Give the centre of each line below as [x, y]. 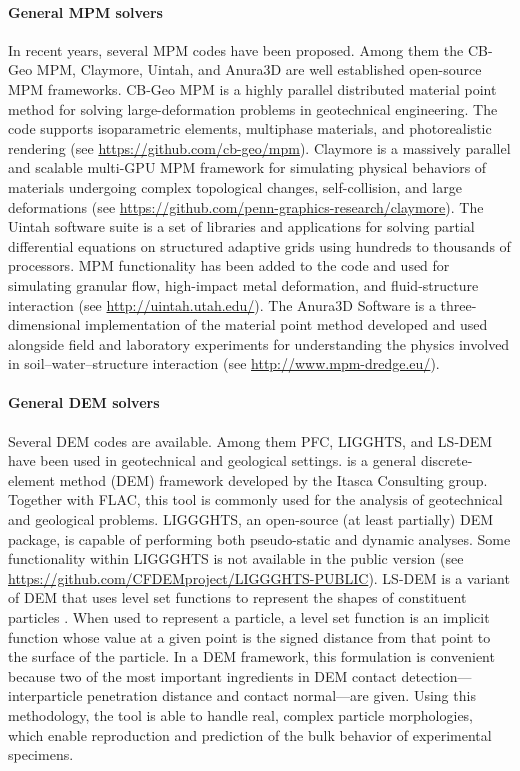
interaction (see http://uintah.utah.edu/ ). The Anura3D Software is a [222, 304]
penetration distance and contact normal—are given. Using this [281, 695]
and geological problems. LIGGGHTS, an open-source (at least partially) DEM [251, 519]
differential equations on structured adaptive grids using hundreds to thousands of [259, 245]
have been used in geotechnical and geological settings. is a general [212, 460]
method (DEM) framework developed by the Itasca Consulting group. [273, 479]
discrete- [446, 460]
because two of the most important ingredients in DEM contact [202, 675]
